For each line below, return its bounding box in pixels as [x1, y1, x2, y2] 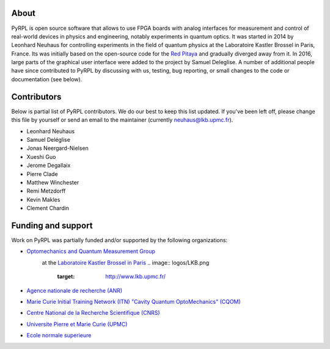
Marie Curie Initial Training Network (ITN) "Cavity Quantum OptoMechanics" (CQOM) [26, 298, 241, 305]
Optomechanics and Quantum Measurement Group [26, 248, 156, 255]
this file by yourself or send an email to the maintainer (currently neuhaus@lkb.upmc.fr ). [11, 116, 233, 123]
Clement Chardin [26, 205, 70, 212]
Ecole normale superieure [26, 332, 92, 339]
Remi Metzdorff [26, 187, 66, 195]
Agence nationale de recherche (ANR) [26, 287, 123, 294]
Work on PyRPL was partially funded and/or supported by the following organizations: [11, 236, 228, 244]
